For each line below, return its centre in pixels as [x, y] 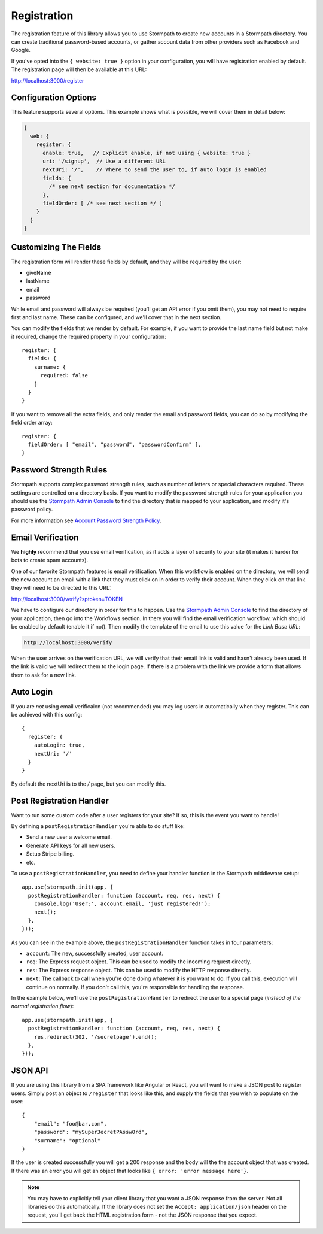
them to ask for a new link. [44, 675]
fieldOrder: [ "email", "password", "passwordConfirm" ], [115, 445]
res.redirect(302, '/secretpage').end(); [96, 1037]
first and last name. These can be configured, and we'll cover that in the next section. [116, 317]
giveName [39, 272]
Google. [21, 50]
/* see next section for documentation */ [112, 187]
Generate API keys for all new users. [71, 845]
